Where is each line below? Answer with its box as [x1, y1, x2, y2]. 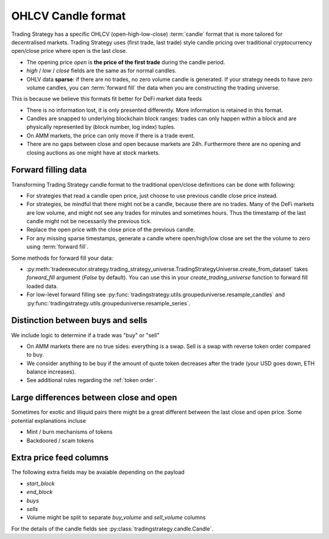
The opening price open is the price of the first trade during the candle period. [26, 58, 225, 66]
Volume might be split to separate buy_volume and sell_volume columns [26, 514, 206, 521]
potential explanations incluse [11, 417, 87, 424]
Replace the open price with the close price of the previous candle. [26, 226, 195, 234]
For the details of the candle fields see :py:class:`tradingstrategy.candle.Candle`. [11, 525, 213, 532]
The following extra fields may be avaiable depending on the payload [11, 468, 185, 476]
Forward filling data [11, 165, 87, 175]
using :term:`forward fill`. [26, 243, 89, 251]
